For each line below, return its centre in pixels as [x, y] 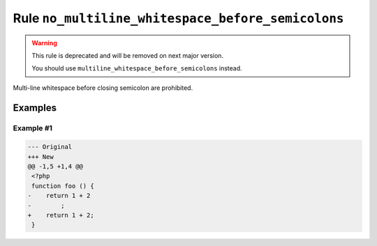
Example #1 [32, 128]
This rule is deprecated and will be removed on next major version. [127, 55]
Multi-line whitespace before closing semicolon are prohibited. [103, 88]
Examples [35, 108]
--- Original [50, 147]
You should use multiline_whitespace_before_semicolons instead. [137, 68]
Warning [44, 43]
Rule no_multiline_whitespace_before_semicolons [178, 18]
